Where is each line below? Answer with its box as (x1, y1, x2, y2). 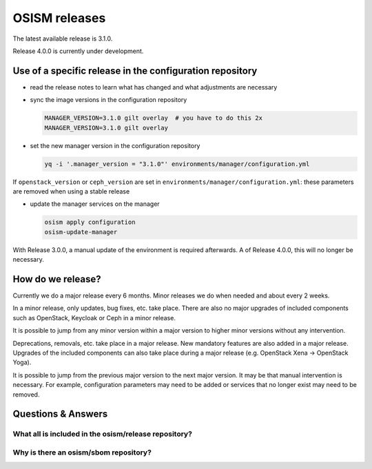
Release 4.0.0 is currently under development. (12, 47, 144, 55)
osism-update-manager (44, 228, 118, 236)
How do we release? (12, 273, 101, 285)
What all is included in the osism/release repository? (12, 429, 193, 439)
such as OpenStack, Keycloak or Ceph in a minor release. (12, 313, 176, 322)
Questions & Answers (12, 408, 108, 420)
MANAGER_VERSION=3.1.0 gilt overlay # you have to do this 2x (44, 114, 263, 122)
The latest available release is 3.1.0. (12, 34, 113, 43)
